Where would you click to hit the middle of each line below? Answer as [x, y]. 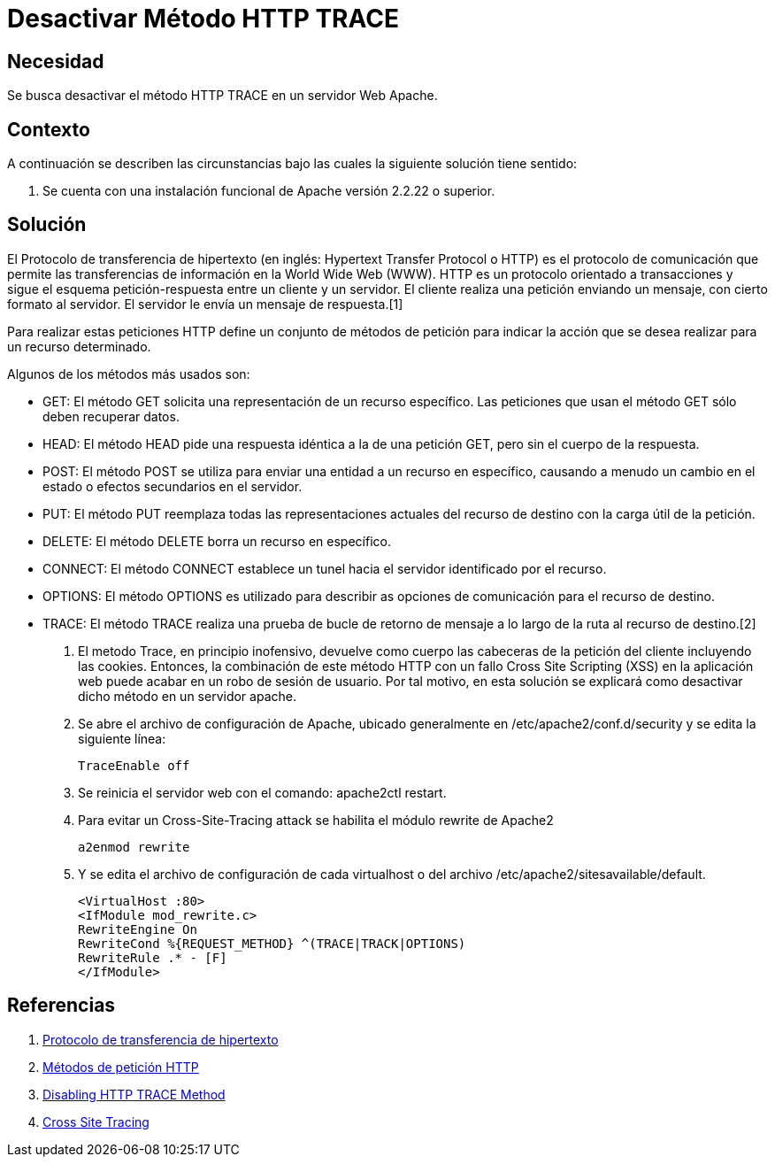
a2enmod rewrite [134, 847]
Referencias [61, 1006]
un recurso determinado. [79, 346]
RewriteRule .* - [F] [153, 957]
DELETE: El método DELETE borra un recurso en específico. [217, 541]
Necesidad [56, 61]
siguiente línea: [122, 738]
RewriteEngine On [138, 929]
